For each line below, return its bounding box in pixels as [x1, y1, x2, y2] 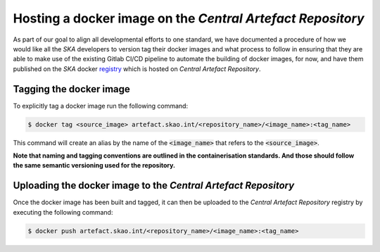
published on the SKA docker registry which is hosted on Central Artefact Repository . [13, 64, 261, 73]
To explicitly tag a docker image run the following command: [13, 101, 189, 110]
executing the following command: [13, 208, 113, 216]
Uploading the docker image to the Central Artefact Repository [13, 179, 295, 191]
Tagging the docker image [13, 83, 130, 95]
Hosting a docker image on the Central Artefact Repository [13, 11, 365, 26]
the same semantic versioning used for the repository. [13, 161, 176, 170]
